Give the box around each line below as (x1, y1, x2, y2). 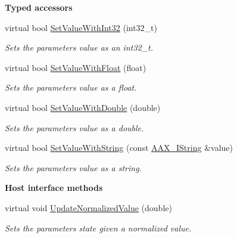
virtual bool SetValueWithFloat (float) (5, 61, 146, 73)
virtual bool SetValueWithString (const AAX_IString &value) (5, 141, 233, 154)
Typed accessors (5, 1, 73, 13)
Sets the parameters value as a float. (5, 81, 137, 94)
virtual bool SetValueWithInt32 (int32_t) (5, 21, 158, 33)
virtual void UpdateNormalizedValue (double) (5, 201, 172, 214)
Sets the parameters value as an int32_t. (5, 41, 154, 54)
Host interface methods (5, 181, 103, 194)
